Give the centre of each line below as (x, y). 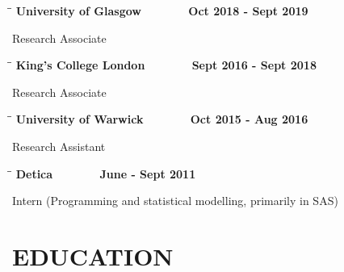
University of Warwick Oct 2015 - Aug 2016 (162, 119)
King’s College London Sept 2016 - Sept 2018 (166, 65)
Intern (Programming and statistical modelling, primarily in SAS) (175, 201)
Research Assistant (59, 146)
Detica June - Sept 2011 (106, 173)
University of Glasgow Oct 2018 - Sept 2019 (162, 10)
